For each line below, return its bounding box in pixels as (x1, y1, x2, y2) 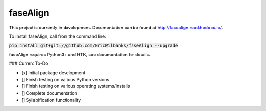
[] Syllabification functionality (21, 97, 81, 103)
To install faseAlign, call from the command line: (9, 33, 107, 39)
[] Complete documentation (21, 90, 77, 96)
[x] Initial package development (21, 69, 86, 76)
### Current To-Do (9, 60, 48, 66)
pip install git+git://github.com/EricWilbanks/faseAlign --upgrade (9, 43, 178, 49)
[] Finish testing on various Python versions (21, 76, 110, 82)
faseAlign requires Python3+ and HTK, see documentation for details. (9, 52, 150, 57)
